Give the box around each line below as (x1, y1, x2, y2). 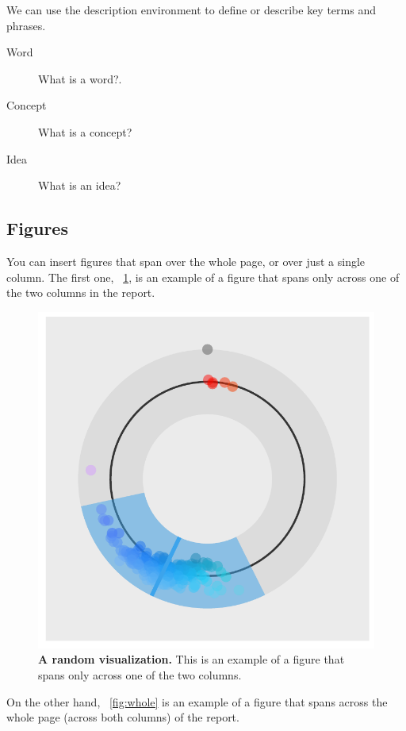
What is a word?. (38, 70, 122, 87)
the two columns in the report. (6, 284, 155, 301)
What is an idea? (38, 177, 121, 194)
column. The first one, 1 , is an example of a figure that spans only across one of (6, 268, 400, 285)
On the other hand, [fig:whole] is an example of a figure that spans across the (6, 693, 388, 710)
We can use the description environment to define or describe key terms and (6, 2, 376, 17)
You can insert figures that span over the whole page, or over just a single (6, 252, 366, 269)
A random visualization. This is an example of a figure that (38, 651, 345, 668)
